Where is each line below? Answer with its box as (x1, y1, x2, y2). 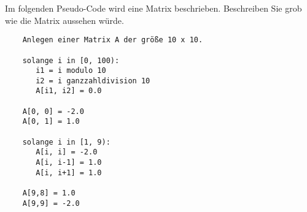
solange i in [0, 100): (22, 56, 120, 65)
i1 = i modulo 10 (36, 66, 106, 75)
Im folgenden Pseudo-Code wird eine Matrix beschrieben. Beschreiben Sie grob (5, 2, 302, 14)
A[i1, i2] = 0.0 (36, 86, 102, 96)
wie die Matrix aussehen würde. (5, 13, 124, 26)
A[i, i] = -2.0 (36, 148, 98, 157)
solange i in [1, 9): (22, 137, 111, 146)
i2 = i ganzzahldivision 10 (36, 76, 150, 85)
